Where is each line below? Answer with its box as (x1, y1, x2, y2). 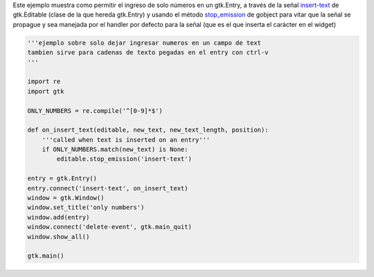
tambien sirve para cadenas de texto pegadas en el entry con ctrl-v (27, 48, 269, 57)
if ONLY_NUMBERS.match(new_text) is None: (42, 145, 188, 154)
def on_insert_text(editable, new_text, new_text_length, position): (27, 126, 269, 134)
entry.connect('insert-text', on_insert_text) (27, 184, 188, 192)
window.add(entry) (27, 213, 90, 221)
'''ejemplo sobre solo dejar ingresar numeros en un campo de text (27, 39, 262, 46)
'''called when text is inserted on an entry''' (42, 136, 211, 143)
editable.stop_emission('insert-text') (56, 155, 192, 163)
